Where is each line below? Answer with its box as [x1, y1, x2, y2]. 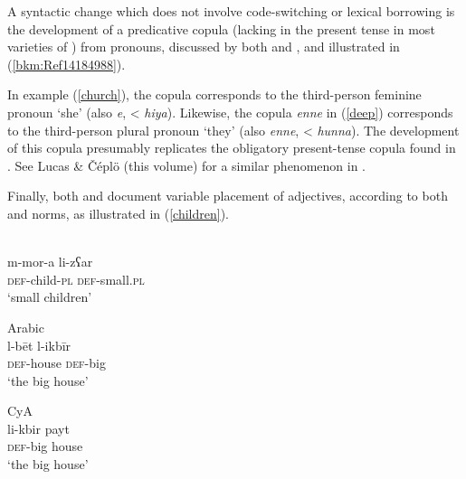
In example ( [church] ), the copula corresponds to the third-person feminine [7, 85, 422, 104]
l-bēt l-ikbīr [7, 335, 71, 354]
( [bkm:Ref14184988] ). [7, 54, 126, 73]
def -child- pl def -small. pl [7, 269, 145, 288]
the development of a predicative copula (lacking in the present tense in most [7, 19, 435, 38]
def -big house [7, 437, 83, 456]
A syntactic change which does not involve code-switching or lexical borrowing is [7, 2, 455, 20]
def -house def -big [7, 353, 106, 372]
